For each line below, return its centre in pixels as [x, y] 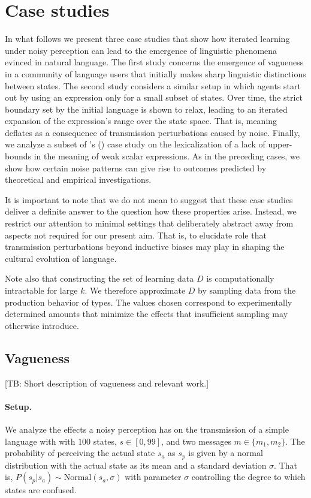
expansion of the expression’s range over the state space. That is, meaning [141, 121]
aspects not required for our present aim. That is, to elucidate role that [136, 235]
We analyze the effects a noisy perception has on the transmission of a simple [147, 429]
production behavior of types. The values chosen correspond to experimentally [149, 302]
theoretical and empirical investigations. [78, 179]
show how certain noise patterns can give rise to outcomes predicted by [136, 167]
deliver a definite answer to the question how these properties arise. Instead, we [151, 211]
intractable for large [41, 290]
